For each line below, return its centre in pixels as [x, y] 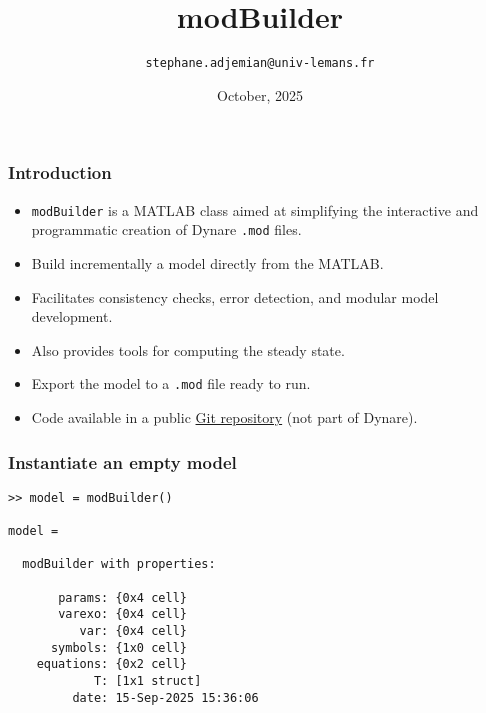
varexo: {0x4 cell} [122, 614]
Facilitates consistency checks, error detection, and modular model [235, 296]
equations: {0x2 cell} [111, 664]
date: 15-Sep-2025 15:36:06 [165, 697]
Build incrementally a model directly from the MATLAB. [207, 262]
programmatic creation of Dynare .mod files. [166, 229]
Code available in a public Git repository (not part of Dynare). [224, 417]
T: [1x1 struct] [147, 681]
